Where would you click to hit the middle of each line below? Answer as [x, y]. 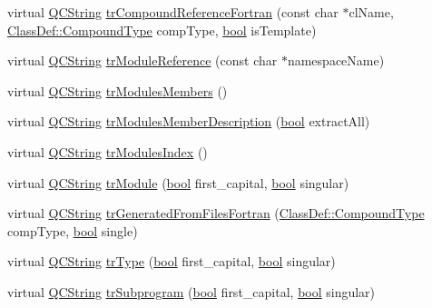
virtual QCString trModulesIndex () [108, 151]
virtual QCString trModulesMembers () [118, 90]
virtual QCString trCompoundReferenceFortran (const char [173, 12]
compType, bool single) [73, 230]
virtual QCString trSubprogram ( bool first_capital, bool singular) [191, 291]
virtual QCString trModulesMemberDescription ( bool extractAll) [189, 121]
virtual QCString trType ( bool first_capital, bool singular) [172, 261]
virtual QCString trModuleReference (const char [142, 60]
